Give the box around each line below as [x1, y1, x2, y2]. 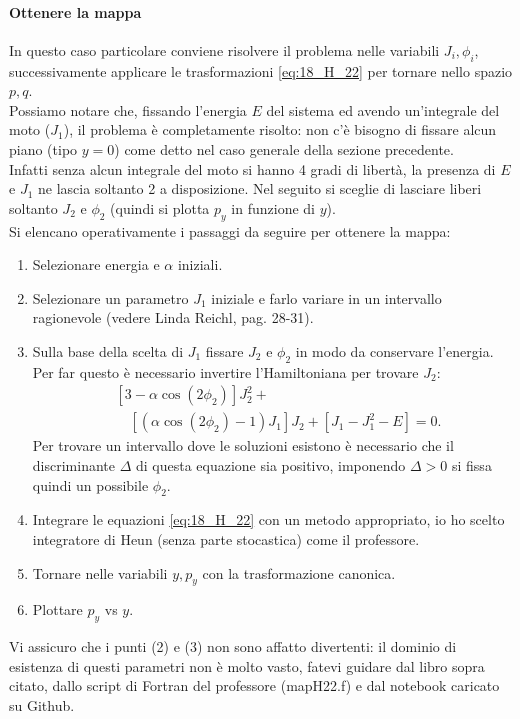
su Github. [9, 694, 75, 715]
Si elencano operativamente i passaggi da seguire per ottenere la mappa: [9, 220, 451, 241]
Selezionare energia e [32, 254, 160, 275]
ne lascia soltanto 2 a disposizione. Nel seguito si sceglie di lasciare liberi [38, 178, 482, 199]
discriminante [32, 454, 115, 475]
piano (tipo [9, 138, 78, 159]
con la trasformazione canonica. [202, 562, 396, 583]
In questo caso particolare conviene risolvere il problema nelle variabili [9, 39, 440, 60]
